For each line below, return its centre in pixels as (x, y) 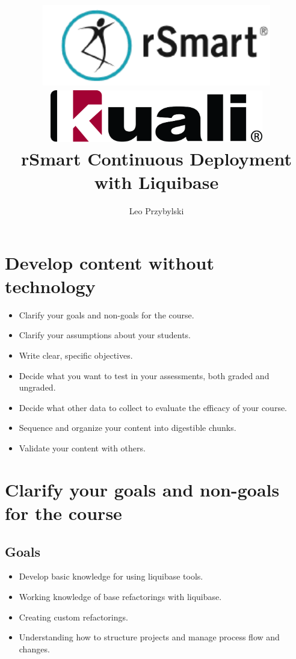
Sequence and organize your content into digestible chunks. (128, 428)
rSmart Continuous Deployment (156, 159)
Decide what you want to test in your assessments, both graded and (144, 375)
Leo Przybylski (156, 211)
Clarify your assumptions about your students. (105, 335)
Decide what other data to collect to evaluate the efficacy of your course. (153, 407)
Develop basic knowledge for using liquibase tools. (111, 576)
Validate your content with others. (82, 448)
